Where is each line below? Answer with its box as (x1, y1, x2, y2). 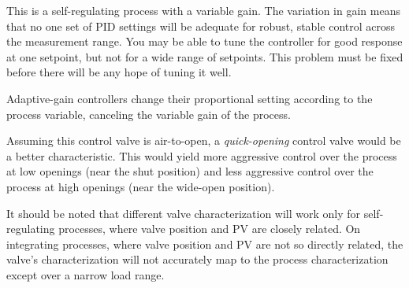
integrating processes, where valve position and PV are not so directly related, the (6, 235, 403, 252)
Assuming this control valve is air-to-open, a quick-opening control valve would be (6, 132, 401, 149)
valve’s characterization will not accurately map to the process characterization (6, 251, 389, 268)
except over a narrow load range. (6, 266, 165, 282)
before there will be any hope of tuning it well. (6, 64, 232, 80)
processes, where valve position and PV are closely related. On (58, 220, 361, 237)
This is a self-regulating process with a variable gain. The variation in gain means (6, 2, 400, 18)
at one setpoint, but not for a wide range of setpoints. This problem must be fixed (6, 48, 403, 65)
